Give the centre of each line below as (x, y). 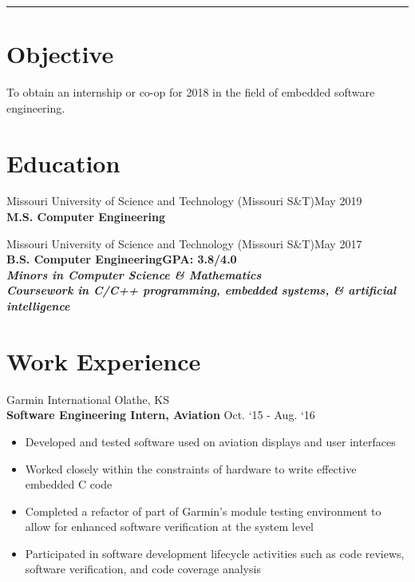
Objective (60, 54)
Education (63, 162)
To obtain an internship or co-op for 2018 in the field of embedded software (191, 92)
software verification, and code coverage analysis (143, 569)
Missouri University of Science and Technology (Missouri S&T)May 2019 (184, 201)
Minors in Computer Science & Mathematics (134, 274)
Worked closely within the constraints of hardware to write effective (191, 468)
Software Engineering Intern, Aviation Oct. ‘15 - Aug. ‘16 (161, 415)
